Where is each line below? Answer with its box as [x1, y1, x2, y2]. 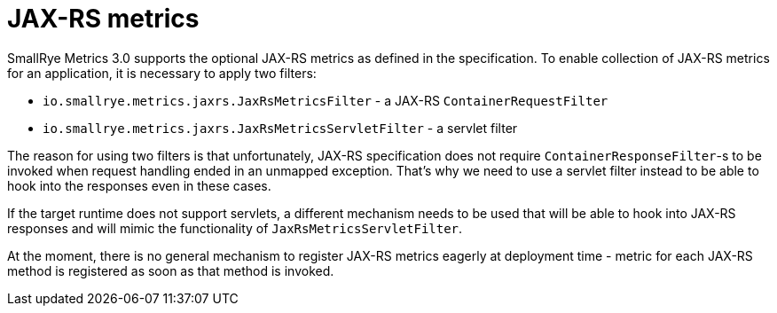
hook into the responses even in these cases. [7, 177, 271, 193]
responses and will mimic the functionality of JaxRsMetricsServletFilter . [7, 220, 463, 236]
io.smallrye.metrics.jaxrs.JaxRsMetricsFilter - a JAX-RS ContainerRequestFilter [43, 92, 608, 108]
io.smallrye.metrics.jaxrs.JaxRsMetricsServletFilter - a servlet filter [43, 120, 518, 136]
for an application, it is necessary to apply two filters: [7, 65, 317, 81]
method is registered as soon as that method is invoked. [7, 262, 334, 278]
